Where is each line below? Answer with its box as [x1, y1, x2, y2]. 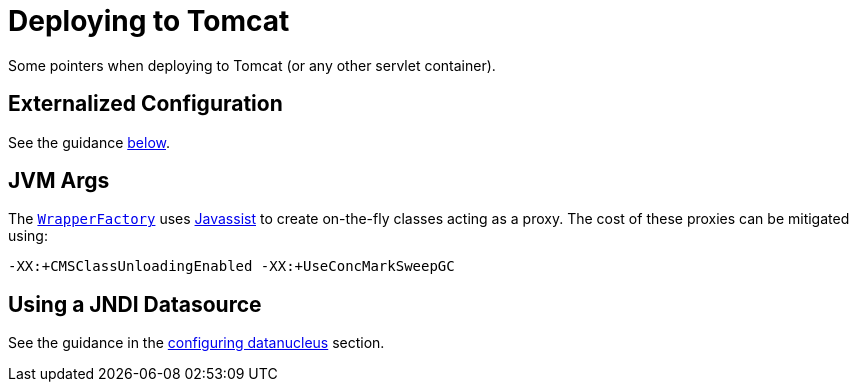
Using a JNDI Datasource [8, 291, 262, 317]
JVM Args [8, 168, 110, 194]
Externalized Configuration [8, 91, 283, 117]
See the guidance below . [8, 133, 171, 151]
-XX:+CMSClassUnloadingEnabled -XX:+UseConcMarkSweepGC [8, 258, 455, 275]
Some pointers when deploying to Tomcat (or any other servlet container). [8, 56, 496, 74]
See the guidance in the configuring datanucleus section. [8, 334, 385, 352]
